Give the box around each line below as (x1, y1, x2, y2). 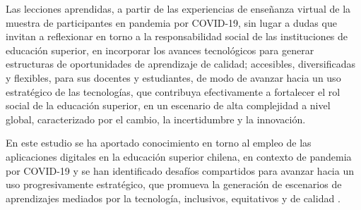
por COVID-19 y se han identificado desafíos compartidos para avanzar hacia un (6, 163, 354, 178)
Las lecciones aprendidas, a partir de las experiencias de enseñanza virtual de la (6, 1, 351, 16)
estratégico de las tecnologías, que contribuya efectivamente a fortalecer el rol (6, 84, 341, 99)
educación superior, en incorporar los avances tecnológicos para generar (6, 42, 314, 57)
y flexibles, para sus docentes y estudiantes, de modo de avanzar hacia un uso (6, 70, 341, 85)
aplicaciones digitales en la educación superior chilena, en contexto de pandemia (6, 149, 352, 163)
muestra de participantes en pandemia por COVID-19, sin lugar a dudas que (6, 15, 337, 30)
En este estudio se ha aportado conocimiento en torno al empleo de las (6, 135, 312, 150)
